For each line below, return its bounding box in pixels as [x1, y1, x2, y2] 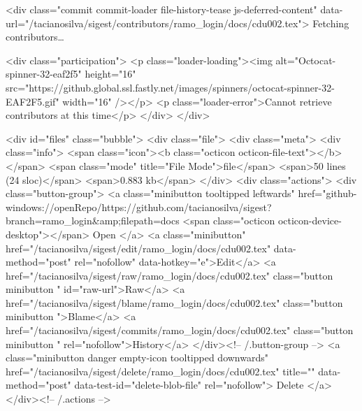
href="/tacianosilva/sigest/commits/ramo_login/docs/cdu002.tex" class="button [6, 323, 354, 338]
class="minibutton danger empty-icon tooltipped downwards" [6, 350, 268, 365]
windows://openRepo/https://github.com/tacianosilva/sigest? [6, 199, 272, 214]
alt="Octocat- [275, 52, 336, 67]
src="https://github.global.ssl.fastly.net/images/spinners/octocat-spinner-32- [6, 80, 335, 94]
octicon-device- [277, 213, 342, 228]
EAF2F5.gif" [6, 94, 59, 108]
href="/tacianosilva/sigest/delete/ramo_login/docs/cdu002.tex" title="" [6, 363, 315, 378]
